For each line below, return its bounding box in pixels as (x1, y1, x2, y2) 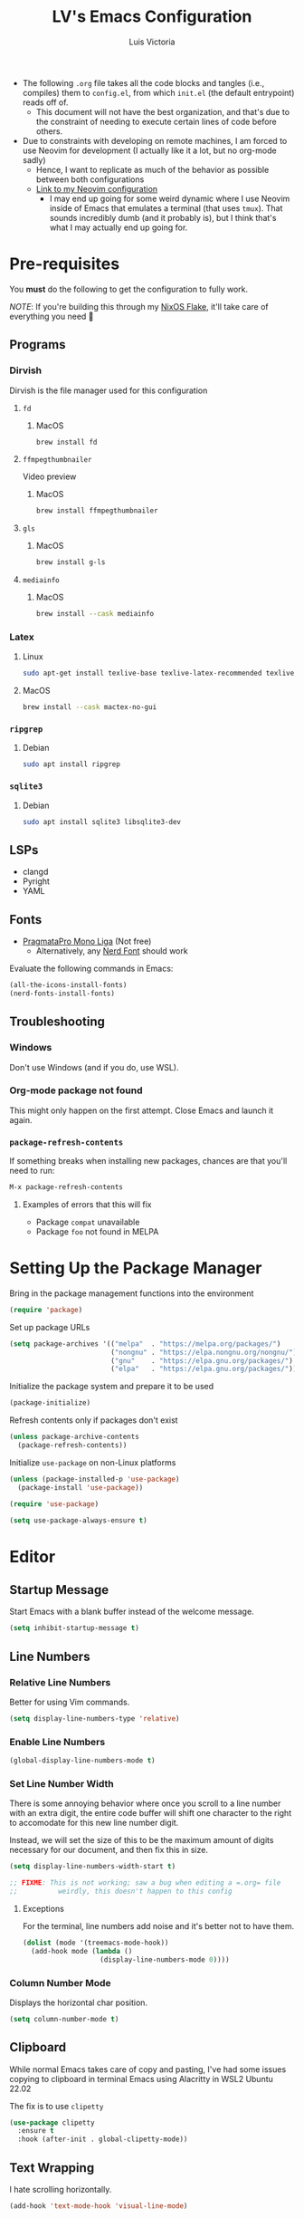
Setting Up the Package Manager (9, 1258, 262, 1279)
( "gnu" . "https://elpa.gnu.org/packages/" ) (109, 1356, 294, 1365)
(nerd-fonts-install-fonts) (9, 989, 116, 998)
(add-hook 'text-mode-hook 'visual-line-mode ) (9, 2202, 188, 2211)
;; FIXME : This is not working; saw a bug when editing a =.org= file (9, 1878, 281, 1887)
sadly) (22, 154, 47, 165)
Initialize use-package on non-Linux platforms (9, 1456, 176, 1468)
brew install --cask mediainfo (35, 610, 155, 619)
